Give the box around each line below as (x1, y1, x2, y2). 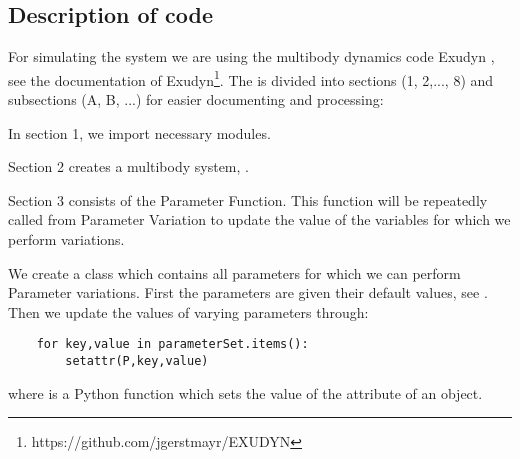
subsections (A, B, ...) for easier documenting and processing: (8, 89, 384, 110)
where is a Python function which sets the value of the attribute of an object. (8, 382, 483, 403)
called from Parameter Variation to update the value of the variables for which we (8, 209, 511, 230)
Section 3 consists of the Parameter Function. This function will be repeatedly (8, 189, 488, 210)
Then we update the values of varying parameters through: (8, 301, 369, 322)
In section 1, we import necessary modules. (8, 122, 271, 143)
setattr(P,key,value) (65, 354, 209, 369)
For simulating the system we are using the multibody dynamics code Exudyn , (8, 46, 495, 67)
